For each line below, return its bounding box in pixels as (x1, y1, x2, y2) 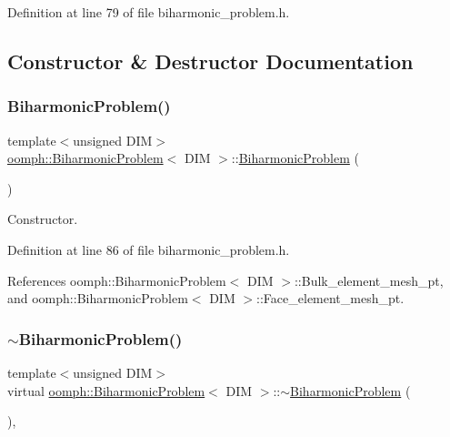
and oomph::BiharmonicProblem (7, 289, 188, 308)
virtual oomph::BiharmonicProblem (7, 381, 205, 400)
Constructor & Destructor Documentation (7, 46, 414, 75)
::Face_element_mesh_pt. (256, 289, 405, 308)
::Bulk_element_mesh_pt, (294, 270, 444, 290)
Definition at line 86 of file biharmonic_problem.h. (7, 239, 290, 259)
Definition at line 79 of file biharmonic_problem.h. (7, 3, 290, 21)
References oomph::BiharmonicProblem (7, 270, 226, 290)
